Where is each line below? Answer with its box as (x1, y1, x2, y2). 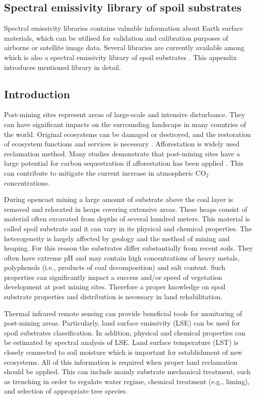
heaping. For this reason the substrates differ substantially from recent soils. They (4, 243, 254, 253)
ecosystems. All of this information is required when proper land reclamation (4, 356, 238, 367)
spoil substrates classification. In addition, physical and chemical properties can (4, 327, 246, 337)
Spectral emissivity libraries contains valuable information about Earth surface (4, 23, 243, 33)
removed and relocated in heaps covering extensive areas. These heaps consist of (4, 203, 248, 214)
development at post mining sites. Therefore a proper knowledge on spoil (4, 281, 226, 292)
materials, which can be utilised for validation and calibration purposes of (4, 32, 228, 43)
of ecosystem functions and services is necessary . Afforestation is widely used (4, 138, 240, 149)
